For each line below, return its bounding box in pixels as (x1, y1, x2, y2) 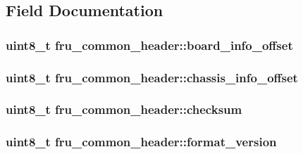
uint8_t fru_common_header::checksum (6, 101, 242, 118)
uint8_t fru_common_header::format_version (6, 133, 277, 150)
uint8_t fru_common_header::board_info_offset (6, 36, 293, 53)
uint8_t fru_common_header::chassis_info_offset (6, 68, 298, 86)
